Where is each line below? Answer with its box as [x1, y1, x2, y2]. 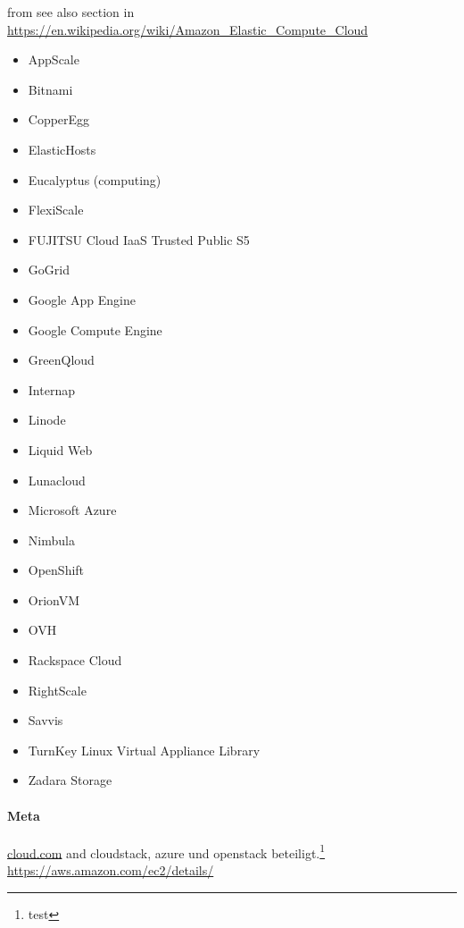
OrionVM [28, 590, 80, 609]
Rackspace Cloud [28, 651, 122, 670]
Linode [28, 410, 66, 429]
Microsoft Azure [28, 501, 117, 519]
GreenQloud [28, 350, 95, 369]
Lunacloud [28, 470, 86, 489]
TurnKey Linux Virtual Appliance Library [28, 740, 261, 759]
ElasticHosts [28, 139, 96, 158]
